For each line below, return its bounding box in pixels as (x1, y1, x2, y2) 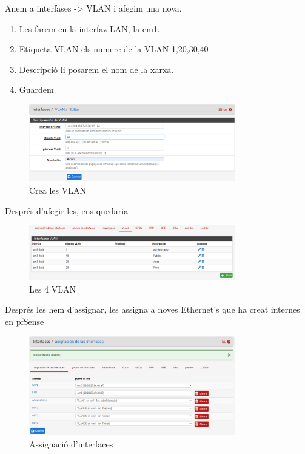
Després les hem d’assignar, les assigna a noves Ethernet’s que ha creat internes (5, 303, 300, 316)
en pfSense (5, 314, 44, 327)
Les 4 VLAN (29, 282, 76, 295)
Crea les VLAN (29, 184, 87, 197)
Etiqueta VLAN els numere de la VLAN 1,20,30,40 (19, 42, 209, 55)
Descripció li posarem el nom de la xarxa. (19, 63, 174, 75)
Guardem (19, 83, 54, 96)
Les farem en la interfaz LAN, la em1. (19, 22, 160, 35)
